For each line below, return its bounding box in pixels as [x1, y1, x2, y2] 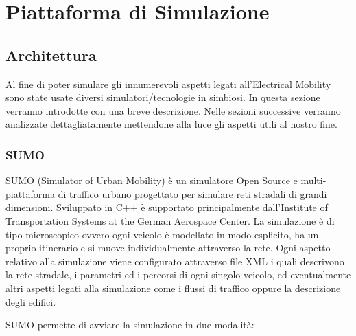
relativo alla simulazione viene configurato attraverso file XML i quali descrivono [5, 254, 344, 268]
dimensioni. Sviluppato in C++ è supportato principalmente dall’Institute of [5, 200, 328, 214]
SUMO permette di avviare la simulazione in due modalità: [5, 317, 254, 332]
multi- [300, 173, 327, 188]
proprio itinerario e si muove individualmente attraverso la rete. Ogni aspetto [5, 240, 331, 255]
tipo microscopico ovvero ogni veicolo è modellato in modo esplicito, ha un [5, 227, 319, 241]
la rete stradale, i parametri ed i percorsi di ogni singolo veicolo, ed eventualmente [5, 267, 351, 282]
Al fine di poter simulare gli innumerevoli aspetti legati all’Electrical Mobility [5, 76, 331, 91]
